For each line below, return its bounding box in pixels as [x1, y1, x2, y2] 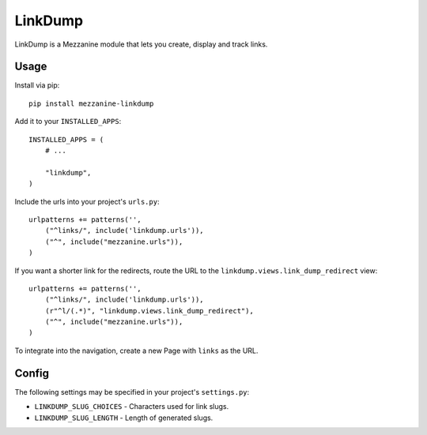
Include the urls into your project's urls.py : [14, 197, 160, 206]
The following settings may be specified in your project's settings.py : [14, 387, 250, 396]
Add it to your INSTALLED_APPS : [14, 117, 122, 126]
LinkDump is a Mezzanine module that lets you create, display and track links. [14, 39, 268, 49]
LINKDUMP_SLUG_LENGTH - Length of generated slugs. [34, 413, 213, 422]
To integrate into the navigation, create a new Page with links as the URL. [14, 346, 259, 355]
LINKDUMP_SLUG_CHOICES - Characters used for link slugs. [34, 402, 229, 411]
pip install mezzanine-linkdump [28, 99, 154, 108]
